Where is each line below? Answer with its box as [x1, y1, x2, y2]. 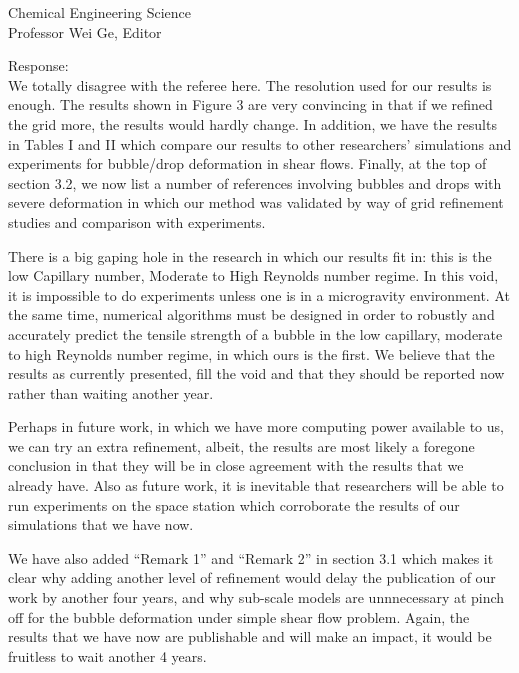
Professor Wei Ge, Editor [8, 21, 162, 42]
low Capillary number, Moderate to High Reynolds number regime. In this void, [8, 265, 499, 286]
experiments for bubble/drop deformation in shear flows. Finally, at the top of [8, 153, 487, 174]
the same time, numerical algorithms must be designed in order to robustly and [8, 304, 495, 325]
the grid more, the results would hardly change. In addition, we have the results [8, 113, 497, 134]
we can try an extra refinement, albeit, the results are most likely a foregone [8, 435, 475, 456]
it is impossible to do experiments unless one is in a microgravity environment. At [8, 284, 510, 305]
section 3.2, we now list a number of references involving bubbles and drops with [8, 172, 502, 193]
